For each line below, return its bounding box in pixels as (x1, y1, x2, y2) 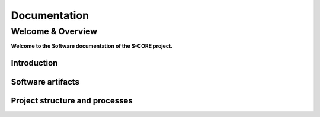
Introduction (11, 58, 58, 68)
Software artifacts (11, 77, 80, 87)
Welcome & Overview (11, 26, 98, 37)
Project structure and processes (11, 96, 133, 106)
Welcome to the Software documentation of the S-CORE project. (11, 43, 173, 50)
